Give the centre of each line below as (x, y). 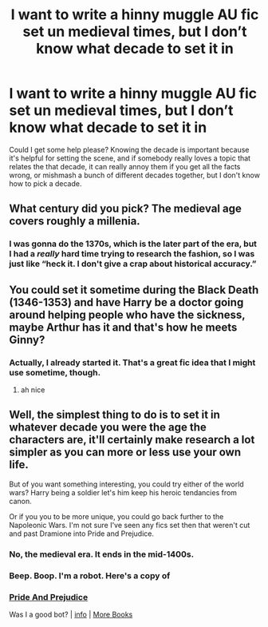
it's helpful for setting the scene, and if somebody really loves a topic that (130, 158)
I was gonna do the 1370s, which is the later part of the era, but (133, 244)
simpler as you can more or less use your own (125, 452)
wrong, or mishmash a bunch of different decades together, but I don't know (134, 175)
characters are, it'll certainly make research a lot (132, 440)
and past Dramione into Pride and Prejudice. (82, 534)
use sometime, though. (55, 372)
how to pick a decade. (45, 183)
